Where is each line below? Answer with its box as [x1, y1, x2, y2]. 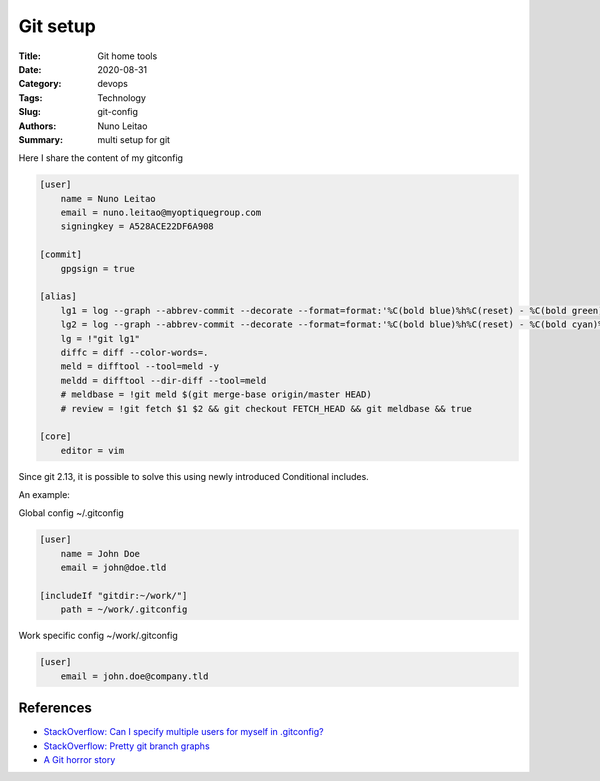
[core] [39, 431, 72, 442]
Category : [18, 78, 62, 90]
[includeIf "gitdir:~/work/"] [39, 590, 188, 601]
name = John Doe [60, 548, 140, 559]
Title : [18, 50, 42, 62]
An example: [18, 489, 70, 501]
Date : [18, 63, 42, 75]
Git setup [18, 15, 97, 37]
